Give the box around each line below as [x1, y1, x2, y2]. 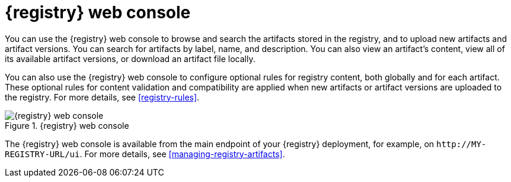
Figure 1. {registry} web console [5, 120, 129, 131]
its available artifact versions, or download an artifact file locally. [5, 53, 255, 64]
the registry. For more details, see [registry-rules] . [5, 92, 200, 102]
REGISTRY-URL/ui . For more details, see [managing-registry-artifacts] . [5, 148, 285, 159]
